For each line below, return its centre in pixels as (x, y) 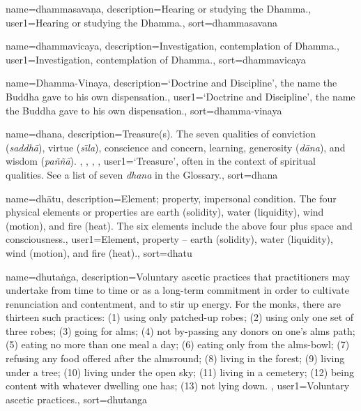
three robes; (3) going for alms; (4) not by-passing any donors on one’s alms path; (180, 330)
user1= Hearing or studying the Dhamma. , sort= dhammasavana (141, 22)
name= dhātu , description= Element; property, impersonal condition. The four (171, 198)
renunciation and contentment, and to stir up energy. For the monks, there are (173, 303)
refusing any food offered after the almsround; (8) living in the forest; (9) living (175, 358)
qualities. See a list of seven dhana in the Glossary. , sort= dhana (142, 174)
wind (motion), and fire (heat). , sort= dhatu (99, 252)
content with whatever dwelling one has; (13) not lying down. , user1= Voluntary (178, 386)
